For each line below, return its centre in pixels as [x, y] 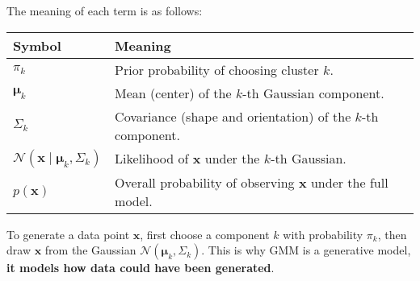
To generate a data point [68, 234]
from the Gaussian [90, 250]
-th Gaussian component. [313, 93]
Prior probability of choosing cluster [217, 69]
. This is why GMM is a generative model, [306, 250]
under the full [349, 182]
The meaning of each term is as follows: [105, 10]
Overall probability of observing [205, 182]
